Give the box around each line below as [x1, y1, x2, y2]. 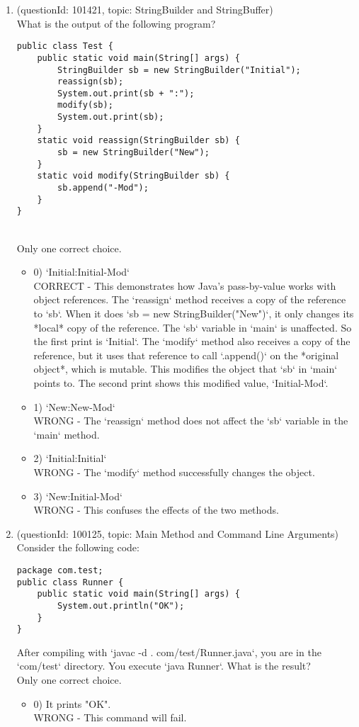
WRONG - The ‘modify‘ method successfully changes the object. [33, 464, 315, 479]
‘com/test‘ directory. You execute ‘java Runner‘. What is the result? [16, 658, 311, 673]
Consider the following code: [16, 540, 139, 555]
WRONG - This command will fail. [33, 710, 187, 725]
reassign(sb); [57, 77, 124, 87]
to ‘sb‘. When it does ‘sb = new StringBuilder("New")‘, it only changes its [33, 306, 354, 320]
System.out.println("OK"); [57, 600, 185, 611]
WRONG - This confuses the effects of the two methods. [33, 502, 279, 517]
